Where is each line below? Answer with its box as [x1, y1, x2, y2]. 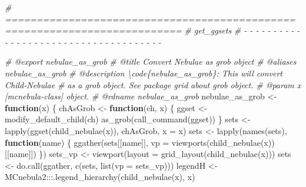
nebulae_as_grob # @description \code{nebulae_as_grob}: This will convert [5, 66, 283, 79]
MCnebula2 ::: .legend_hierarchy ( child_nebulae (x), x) [5, 171, 195, 183]
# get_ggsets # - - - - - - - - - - [184, 24, 300, 36]
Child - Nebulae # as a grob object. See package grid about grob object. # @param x [5, 78, 301, 91]
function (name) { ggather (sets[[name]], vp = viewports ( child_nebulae [5, 136, 261, 148]
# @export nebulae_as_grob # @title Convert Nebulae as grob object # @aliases [5, 55, 297, 68]
